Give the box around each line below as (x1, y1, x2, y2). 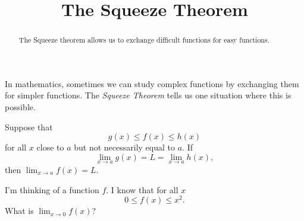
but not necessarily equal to (74, 141, 175, 153)
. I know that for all (106, 183, 178, 196)
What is (5, 204, 34, 217)
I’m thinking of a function (5, 183, 99, 196)
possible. (5, 101, 36, 113)
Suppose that (5, 120, 53, 133)
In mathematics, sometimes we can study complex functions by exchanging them (5, 77, 299, 89)
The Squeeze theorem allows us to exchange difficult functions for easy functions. (18, 35, 269, 45)
